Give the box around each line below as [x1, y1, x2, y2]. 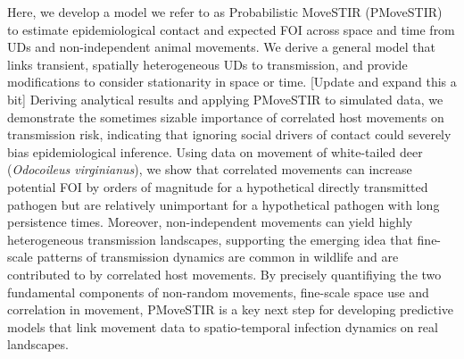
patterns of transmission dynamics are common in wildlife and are [37, 247, 399, 266]
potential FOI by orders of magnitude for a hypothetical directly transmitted [7, 177, 428, 196]
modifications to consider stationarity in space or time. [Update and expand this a [7, 72, 457, 91]
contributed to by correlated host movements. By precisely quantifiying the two [7, 264, 442, 283]
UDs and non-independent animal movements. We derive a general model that [7, 38, 435, 56]
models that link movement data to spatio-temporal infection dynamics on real [7, 317, 438, 336]
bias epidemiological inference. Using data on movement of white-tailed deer [7, 142, 423, 161]
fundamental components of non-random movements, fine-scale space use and [7, 282, 429, 301]
